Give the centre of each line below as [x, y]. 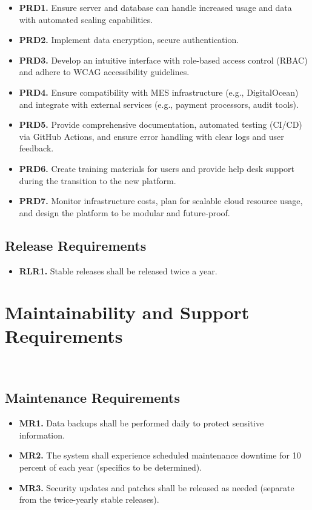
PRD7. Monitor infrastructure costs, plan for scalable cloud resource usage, [161, 201]
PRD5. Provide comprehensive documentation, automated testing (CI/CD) [161, 124]
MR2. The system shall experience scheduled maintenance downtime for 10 [160, 455]
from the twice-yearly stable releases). [89, 499]
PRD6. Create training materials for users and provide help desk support [157, 168]
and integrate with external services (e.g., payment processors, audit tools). [159, 104]
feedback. [36, 148]
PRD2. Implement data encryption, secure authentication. [129, 40]
